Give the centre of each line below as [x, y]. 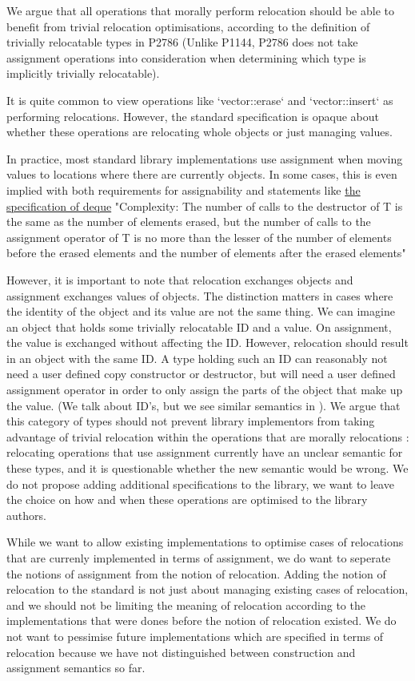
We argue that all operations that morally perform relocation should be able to [200, 10]
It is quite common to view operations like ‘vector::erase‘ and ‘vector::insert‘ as [200, 100]
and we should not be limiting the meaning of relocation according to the [186, 604]
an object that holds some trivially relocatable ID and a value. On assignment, [199, 326]
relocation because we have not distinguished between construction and [181, 652]
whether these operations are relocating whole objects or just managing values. [200, 132]
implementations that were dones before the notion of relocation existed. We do [202, 621]
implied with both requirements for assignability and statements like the [184, 189]
